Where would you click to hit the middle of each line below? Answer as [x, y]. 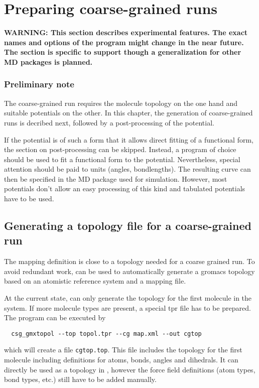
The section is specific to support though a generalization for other [123, 52]
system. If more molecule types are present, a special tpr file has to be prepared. [127, 307]
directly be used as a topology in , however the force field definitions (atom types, [130, 369]
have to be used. [29, 199]
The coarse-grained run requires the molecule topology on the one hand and [121, 103]
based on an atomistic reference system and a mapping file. [95, 281]
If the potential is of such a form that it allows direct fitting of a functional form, [129, 139]
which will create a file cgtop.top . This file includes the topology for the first [123, 350]
